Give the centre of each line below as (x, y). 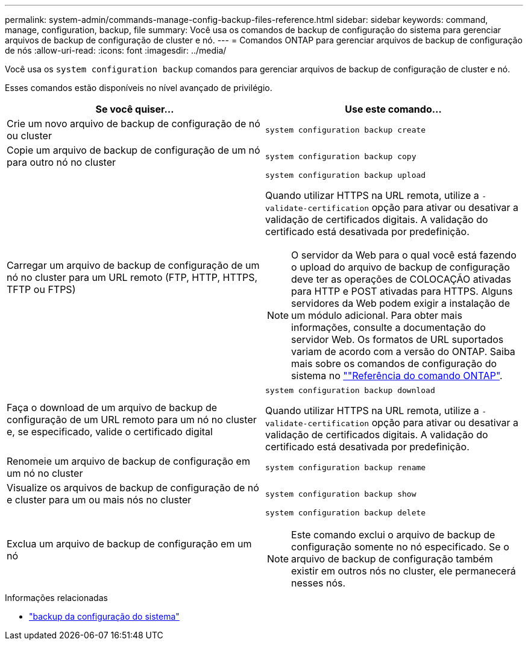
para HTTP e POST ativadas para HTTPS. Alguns (402, 291)
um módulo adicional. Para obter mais (377, 315)
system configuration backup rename (346, 467)
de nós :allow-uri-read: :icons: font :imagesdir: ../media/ (116, 50)
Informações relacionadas (56, 598)
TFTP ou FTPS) (41, 289)
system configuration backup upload (346, 175)
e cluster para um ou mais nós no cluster (99, 500)
